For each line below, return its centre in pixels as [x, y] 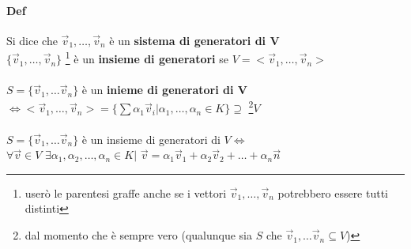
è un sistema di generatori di [188, 40]
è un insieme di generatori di [151, 139]
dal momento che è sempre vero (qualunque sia [138, 235]
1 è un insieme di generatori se [147, 58]
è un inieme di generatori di [158, 90]
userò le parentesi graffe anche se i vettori [126, 192]
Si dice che [32, 40]
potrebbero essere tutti [333, 192]
